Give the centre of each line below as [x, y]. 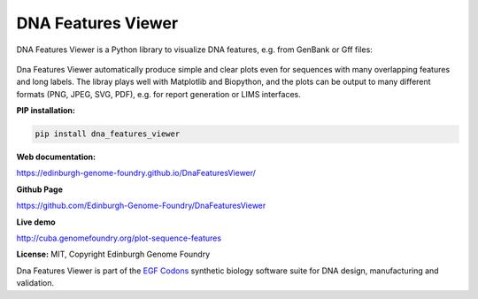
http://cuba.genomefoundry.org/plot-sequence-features [119, 238]
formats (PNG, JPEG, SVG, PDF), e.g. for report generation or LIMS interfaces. [158, 94]
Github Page [40, 189]
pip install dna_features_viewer [108, 134]
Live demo [36, 222]
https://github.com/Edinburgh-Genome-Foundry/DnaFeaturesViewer [141, 206]
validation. [35, 283]
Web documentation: [56, 157]
